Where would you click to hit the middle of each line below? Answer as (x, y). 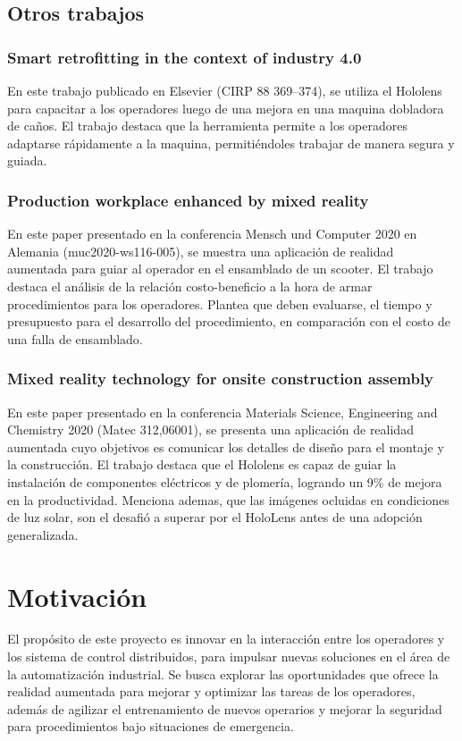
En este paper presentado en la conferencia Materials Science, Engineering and (223, 412)
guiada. (27, 160)
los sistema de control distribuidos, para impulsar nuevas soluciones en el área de (229, 657)
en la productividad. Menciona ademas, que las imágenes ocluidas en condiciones (228, 499)
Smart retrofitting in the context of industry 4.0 (185, 57)
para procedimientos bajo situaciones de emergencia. (151, 726)
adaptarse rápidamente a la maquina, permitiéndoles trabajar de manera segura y (231, 143)
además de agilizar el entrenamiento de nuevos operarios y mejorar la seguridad (225, 708)
